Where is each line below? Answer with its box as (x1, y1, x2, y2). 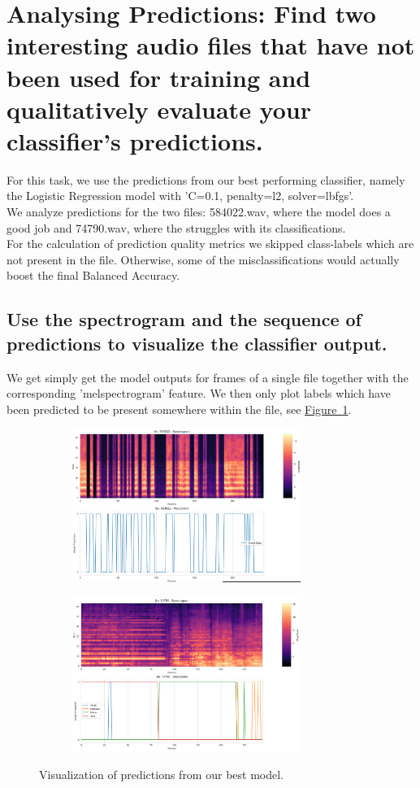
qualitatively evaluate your (6, 92, 311, 125)
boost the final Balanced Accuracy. (6, 267, 180, 284)
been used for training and (6, 60, 311, 94)
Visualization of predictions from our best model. (39, 765, 284, 782)
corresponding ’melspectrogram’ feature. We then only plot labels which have (6, 385, 391, 402)
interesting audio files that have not (6, 28, 415, 62)
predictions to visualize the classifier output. (6, 330, 388, 355)
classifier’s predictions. (6, 124, 263, 157)
